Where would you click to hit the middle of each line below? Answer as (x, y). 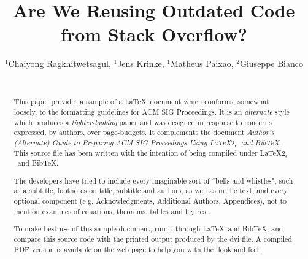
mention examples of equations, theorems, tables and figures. (111, 211)
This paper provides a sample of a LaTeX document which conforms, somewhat (141, 102)
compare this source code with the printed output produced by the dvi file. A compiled (153, 238)
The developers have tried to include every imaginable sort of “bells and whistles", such (153, 180)
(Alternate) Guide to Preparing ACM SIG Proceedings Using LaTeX (122, 142)
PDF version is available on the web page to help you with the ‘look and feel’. (138, 249)
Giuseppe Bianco (271, 64)
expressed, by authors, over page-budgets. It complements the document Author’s (144, 132)
